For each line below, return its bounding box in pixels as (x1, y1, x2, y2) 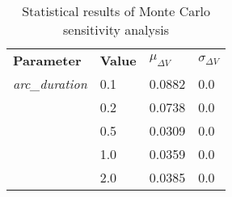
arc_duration (13, 74, 87, 93)
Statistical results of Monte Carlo (22, 2, 210, 20)
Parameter (13, 51, 82, 69)
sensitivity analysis (63, 20, 170, 39)
